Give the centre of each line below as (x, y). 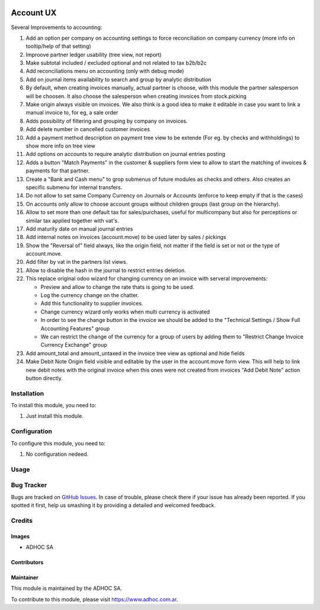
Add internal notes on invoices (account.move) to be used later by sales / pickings (126, 237)
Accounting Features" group (75, 328)
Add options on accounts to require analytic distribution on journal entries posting (125, 154)
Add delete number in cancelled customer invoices (88, 129)
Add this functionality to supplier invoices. (92, 304)
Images (20, 536)
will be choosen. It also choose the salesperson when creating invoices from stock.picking (136, 96)
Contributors (27, 563)
